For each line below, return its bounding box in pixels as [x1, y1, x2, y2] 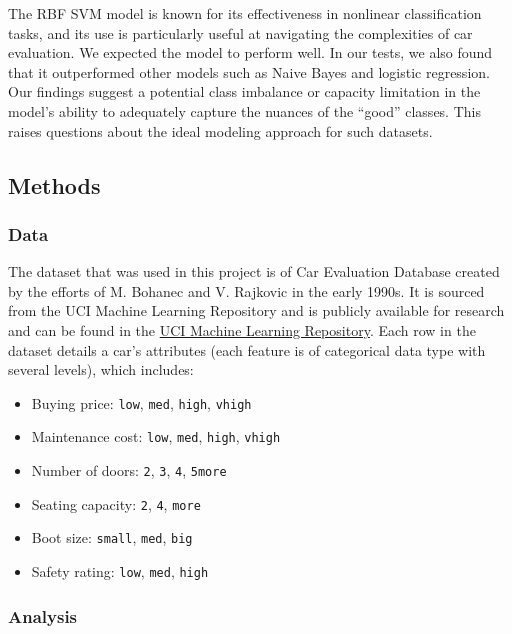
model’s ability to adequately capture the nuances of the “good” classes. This [8, 100, 481, 121]
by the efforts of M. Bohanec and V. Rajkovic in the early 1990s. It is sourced [8, 280, 485, 301]
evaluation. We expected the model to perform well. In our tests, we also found [8, 42, 493, 63]
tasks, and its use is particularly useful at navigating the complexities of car [8, 22, 473, 43]
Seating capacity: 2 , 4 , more [31, 493, 201, 514]
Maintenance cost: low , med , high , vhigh [31, 426, 281, 447]
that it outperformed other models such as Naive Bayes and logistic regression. [8, 61, 490, 82]
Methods [8, 169, 101, 200]
